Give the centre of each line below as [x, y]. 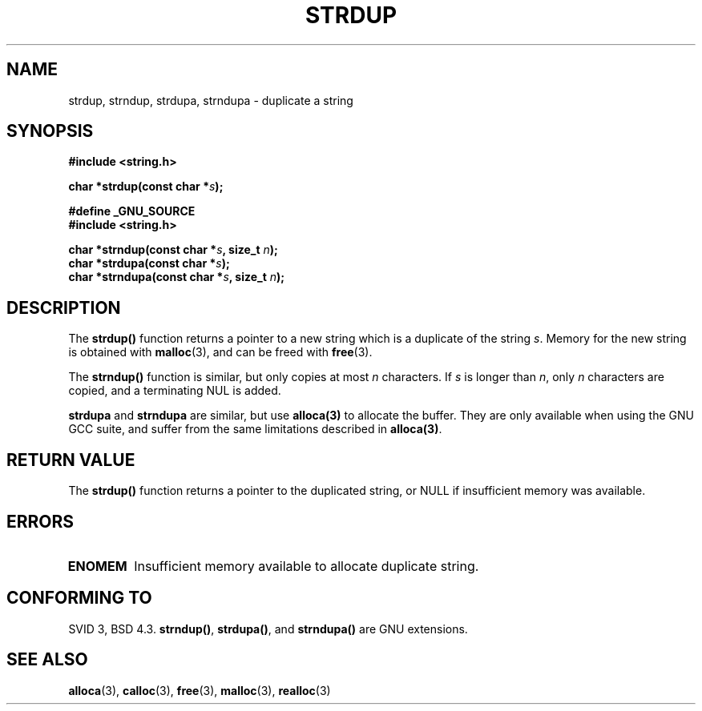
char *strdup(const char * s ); [146, 187]
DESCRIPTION [64, 307]
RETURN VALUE [71, 460]
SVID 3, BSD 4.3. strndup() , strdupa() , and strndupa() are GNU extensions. [268, 629]
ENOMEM [97, 566]
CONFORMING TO [79, 598]
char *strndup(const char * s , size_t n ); [173, 250]
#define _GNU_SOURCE [132, 211]
